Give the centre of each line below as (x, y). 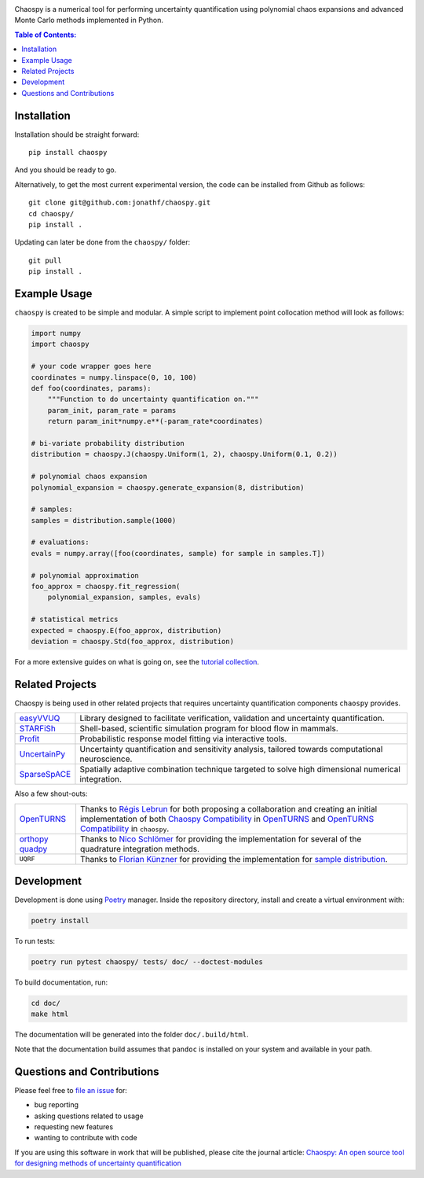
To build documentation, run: (61, 982)
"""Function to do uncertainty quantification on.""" (153, 399)
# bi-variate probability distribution (108, 443)
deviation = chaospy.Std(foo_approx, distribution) (133, 641)
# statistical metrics (75, 620)
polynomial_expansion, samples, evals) (124, 597)
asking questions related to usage (89, 1116)
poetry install (60, 921)
